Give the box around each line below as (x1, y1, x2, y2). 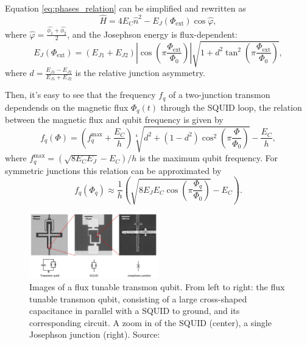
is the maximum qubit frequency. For (139, 152, 278, 164)
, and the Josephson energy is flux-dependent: (67, 27, 238, 40)
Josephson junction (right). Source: (29, 328, 160, 341)
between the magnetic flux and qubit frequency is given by (5, 113, 224, 126)
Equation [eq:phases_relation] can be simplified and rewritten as (5, 2, 246, 14)
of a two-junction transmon (168, 88, 270, 101)
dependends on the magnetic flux (5, 100, 129, 113)
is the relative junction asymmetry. (75, 66, 205, 79)
